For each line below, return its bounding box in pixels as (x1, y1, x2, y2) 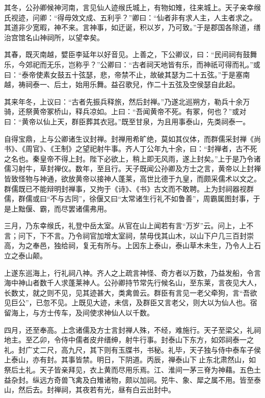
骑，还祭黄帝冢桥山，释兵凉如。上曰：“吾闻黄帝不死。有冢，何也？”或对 (4, 106, 247, 117)
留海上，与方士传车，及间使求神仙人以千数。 (4, 307, 154, 318)
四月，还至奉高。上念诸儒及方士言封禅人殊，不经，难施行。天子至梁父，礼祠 (4, 324, 261, 335)
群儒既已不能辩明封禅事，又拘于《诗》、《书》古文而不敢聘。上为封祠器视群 (4, 183, 254, 194)
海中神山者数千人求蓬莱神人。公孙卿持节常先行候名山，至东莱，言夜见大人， (4, 277, 261, 288)
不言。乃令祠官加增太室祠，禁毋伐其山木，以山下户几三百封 (46, 230, 247, 241)
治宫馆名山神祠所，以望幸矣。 (4, 32, 104, 42)
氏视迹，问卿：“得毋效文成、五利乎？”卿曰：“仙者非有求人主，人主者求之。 (4, 12, 257, 22)
